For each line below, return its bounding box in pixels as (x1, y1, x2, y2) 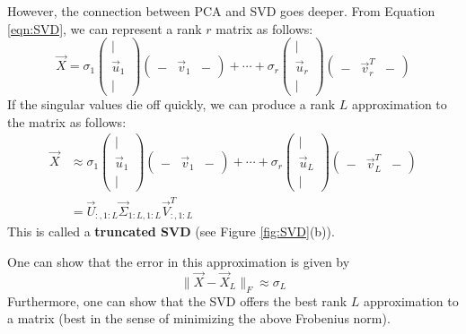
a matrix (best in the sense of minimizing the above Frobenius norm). (7, 309, 391, 328)
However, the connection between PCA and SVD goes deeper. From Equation (7, 2, 435, 20)
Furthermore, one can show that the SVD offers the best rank (7, 291, 347, 310)
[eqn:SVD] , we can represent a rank (7, 19, 202, 38)
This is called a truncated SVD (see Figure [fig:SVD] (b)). (7, 222, 335, 241)
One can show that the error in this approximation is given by (7, 252, 350, 270)
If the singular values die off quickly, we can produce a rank (7, 95, 336, 114)
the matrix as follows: (7, 112, 127, 131)
